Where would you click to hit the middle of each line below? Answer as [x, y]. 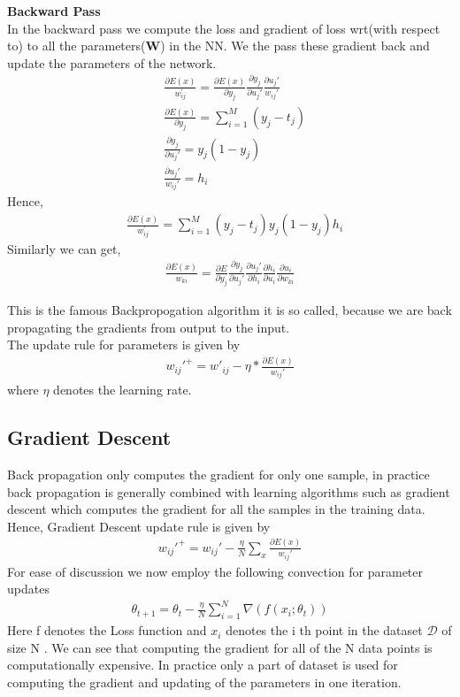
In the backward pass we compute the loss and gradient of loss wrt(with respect [224, 28]
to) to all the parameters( [77, 46]
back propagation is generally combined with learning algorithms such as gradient [229, 491]
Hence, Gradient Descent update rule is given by [139, 526]
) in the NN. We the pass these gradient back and [295, 46]
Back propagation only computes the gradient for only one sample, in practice [218, 474]
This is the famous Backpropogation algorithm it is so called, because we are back [230, 310]
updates [28, 589]
